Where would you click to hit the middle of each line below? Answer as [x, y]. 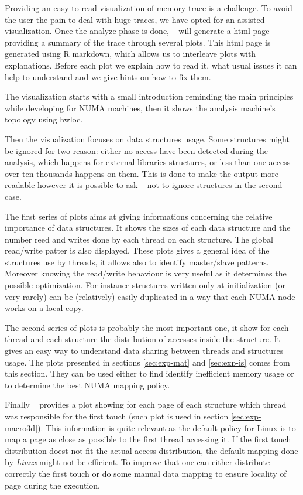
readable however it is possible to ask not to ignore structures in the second [144, 185]
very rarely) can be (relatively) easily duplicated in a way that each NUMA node [150, 296]
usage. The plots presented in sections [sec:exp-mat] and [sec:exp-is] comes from [147, 362]
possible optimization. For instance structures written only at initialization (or [145, 285]
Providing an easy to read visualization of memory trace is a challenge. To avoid [149, 8]
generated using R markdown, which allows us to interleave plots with [130, 54]
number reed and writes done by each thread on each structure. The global [139, 239]
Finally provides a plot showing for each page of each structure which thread [146, 404]
